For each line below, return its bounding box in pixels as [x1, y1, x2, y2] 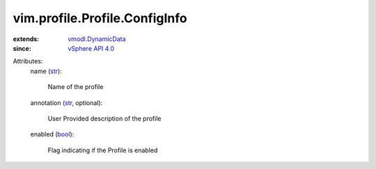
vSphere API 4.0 [68, 44, 115, 52]
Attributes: [13, 57, 43, 65]
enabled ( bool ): [30, 130, 75, 138]
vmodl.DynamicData [68, 35, 126, 43]
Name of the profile [47, 83, 104, 91]
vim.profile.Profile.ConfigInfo [13, 10, 187, 26]
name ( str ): [30, 67, 62, 75]
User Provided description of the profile [47, 114, 162, 122]
